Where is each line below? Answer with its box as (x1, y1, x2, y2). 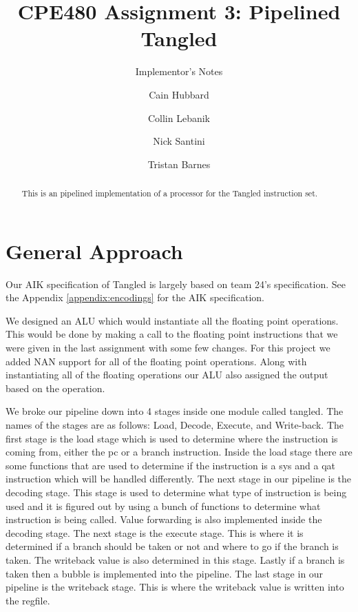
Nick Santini (153, 134, 205, 148)
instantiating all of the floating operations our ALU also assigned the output (6, 367, 328, 382)
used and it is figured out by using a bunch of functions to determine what (6, 498, 321, 513)
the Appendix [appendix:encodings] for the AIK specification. (6, 290, 264, 305)
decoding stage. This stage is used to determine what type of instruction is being (6, 484, 347, 499)
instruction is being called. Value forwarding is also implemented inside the (6, 512, 322, 527)
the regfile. (6, 593, 50, 607)
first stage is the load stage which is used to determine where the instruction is (6, 431, 338, 445)
